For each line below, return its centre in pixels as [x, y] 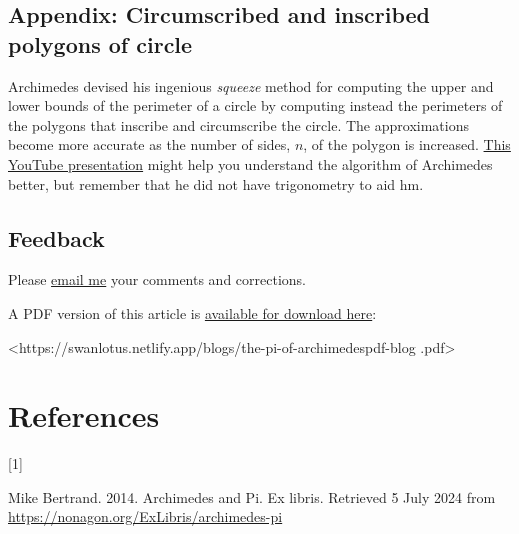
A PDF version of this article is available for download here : [192, 312]
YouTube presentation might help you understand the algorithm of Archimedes [250, 163]
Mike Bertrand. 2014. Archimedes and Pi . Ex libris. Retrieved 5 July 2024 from [252, 496]
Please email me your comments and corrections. [157, 279]
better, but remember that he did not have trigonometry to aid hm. [216, 183]
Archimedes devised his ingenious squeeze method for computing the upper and [251, 85]
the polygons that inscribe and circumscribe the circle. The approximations [238, 124]
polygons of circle [100, 43]
